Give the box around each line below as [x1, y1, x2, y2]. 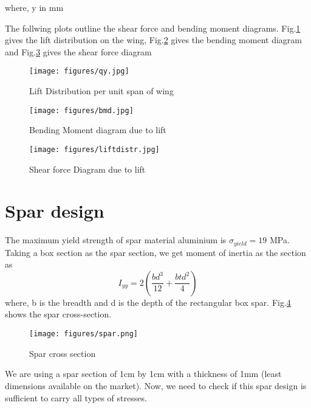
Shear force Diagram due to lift [29, 162, 146, 175]
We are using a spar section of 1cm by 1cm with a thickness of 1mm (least [5, 367, 282, 380]
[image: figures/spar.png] [29, 330, 138, 339]
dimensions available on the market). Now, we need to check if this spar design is [5, 379, 307, 392]
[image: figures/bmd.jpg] [29, 106, 134, 115]
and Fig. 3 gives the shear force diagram [5, 45, 152, 58]
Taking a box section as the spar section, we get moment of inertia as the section [5, 246, 306, 258]
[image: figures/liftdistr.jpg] [29, 145, 160, 154]
